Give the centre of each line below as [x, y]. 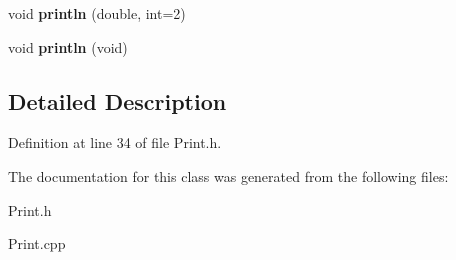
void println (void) [68, 46]
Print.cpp [37, 243]
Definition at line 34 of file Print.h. [115, 142]
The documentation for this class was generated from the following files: [228, 175]
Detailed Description [117, 100]
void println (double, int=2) [97, 13]
